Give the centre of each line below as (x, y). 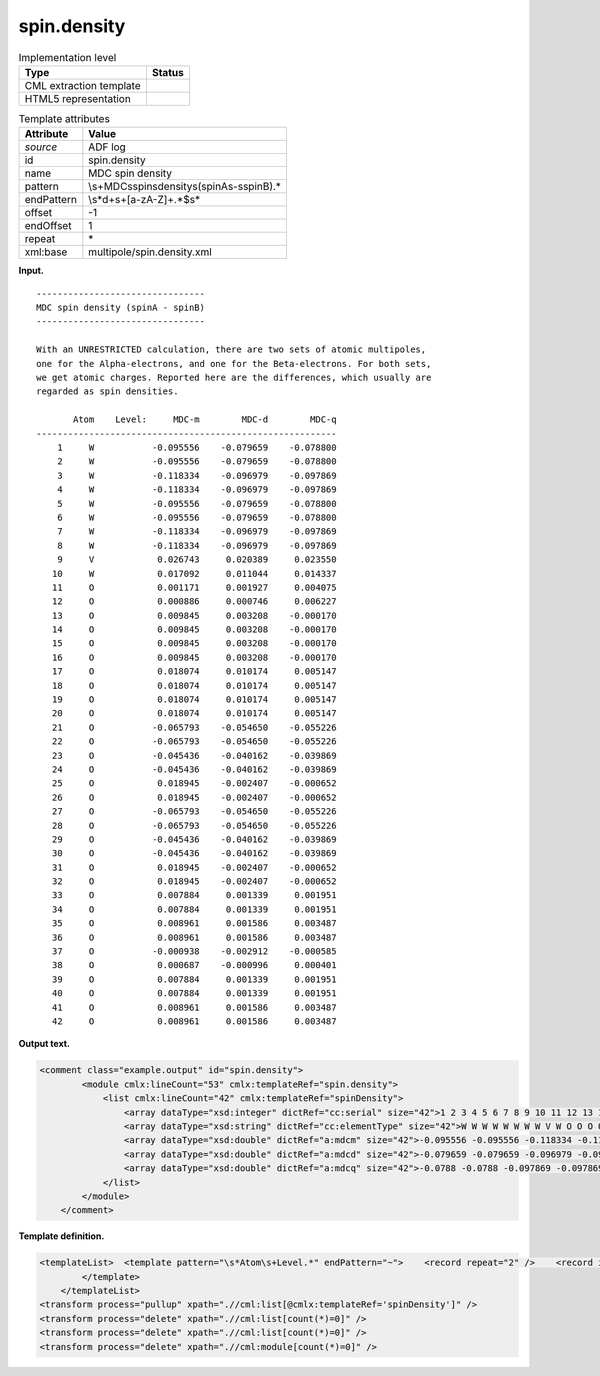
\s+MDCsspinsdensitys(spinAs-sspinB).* (185, 187)
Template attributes (64, 119)
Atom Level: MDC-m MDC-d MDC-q (205, 419)
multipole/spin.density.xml (150, 252)
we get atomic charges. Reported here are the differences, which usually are (234, 378)
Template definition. (61, 1236)
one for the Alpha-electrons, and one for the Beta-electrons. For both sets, (234, 363)
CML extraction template (82, 85)
